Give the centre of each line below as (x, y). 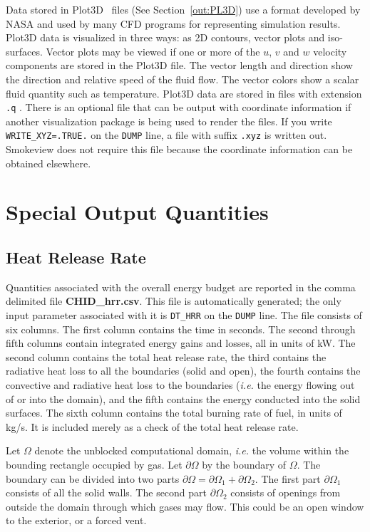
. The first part (288, 478)
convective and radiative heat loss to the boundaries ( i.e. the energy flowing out (180, 385)
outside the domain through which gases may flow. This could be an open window (185, 506)
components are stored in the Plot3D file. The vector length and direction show (179, 65)
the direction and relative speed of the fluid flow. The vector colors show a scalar (183, 79)
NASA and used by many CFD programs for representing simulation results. (173, 23)
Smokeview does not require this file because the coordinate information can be (179, 149)
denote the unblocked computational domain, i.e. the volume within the (192, 450)
